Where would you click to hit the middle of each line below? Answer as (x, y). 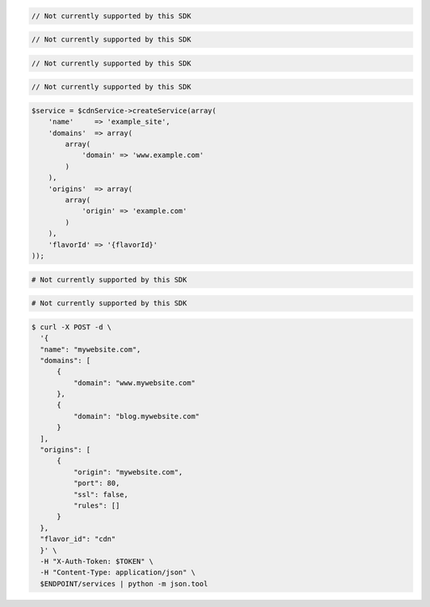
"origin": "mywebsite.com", (128, 472)
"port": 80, (96, 483)
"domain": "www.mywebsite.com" (134, 382)
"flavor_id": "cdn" (78, 539)
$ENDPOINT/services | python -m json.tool (124, 583)
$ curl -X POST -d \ (71, 327)
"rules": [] (96, 505)
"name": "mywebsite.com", (90, 349)
